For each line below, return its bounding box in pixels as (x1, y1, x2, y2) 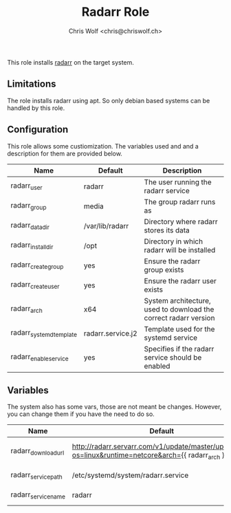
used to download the (144, 304, 214, 314)
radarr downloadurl (10, 446, 65, 457)
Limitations (7, 78, 56, 90)
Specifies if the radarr (144, 344, 214, 353)
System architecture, (144, 296, 211, 305)
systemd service (144, 333, 198, 342)
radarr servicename (10, 490, 66, 501)
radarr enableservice (10, 351, 69, 363)
